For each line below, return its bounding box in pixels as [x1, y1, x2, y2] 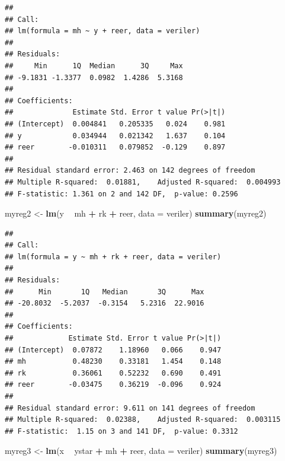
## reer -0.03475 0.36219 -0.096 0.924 [5, 380, 222, 389]
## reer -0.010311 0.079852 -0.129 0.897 [5, 143, 226, 152]
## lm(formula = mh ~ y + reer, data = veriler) [5, 27, 200, 36]
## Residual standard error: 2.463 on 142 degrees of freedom [5, 166, 255, 175]
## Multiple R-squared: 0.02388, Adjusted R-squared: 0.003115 [5, 415, 281, 424]
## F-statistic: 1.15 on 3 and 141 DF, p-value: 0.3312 [5, 427, 238, 435]
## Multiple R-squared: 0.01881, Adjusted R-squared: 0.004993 [5, 177, 281, 186]
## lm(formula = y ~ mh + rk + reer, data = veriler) [5, 252, 222, 261]
